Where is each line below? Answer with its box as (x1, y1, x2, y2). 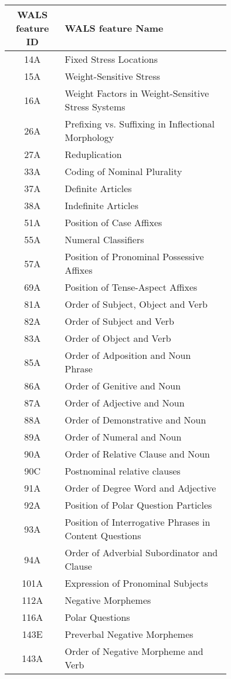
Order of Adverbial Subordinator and (64, 546, 218, 559)
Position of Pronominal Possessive (64, 250, 204, 263)
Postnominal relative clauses (64, 464, 181, 478)
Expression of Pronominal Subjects (64, 576, 208, 590)
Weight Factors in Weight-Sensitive (64, 86, 209, 100)
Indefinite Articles (64, 199, 138, 212)
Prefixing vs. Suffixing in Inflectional (64, 117, 215, 130)
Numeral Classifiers (64, 233, 144, 246)
